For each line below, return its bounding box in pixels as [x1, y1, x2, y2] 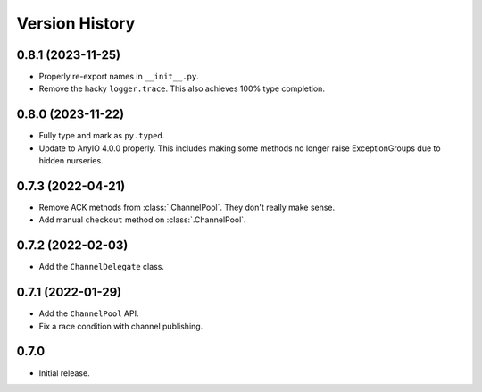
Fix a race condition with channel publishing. [38, 321, 204, 331]
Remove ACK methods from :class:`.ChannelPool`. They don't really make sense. [38, 202, 336, 213]
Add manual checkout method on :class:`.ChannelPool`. [38, 214, 246, 225]
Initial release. [38, 367, 90, 379]
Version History [16, 13, 136, 33]
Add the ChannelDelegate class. [38, 262, 165, 272]
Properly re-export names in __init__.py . [38, 71, 200, 82]
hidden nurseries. [38, 155, 104, 166]
